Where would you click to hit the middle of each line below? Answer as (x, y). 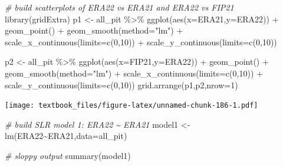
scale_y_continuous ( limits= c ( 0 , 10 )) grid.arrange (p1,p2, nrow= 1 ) (121, 84)
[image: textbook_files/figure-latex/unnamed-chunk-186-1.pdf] (131, 106)
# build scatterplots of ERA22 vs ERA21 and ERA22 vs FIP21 (119, 7)
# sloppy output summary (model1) (68, 155)
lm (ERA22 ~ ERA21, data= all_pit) (66, 136)
